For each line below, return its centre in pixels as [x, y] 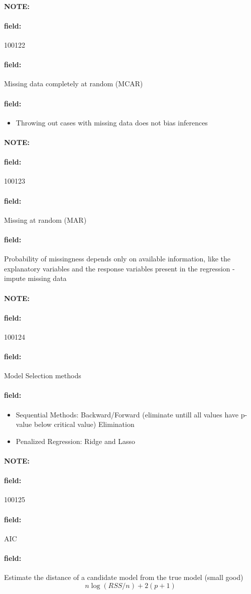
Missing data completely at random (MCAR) [74, 84]
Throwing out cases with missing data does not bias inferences [112, 122]
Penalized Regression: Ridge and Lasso [75, 441]
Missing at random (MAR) [45, 219]
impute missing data [35, 278]
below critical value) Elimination [84, 424]
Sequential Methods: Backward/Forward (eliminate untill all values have [127, 414]
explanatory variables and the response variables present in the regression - [119, 268]
